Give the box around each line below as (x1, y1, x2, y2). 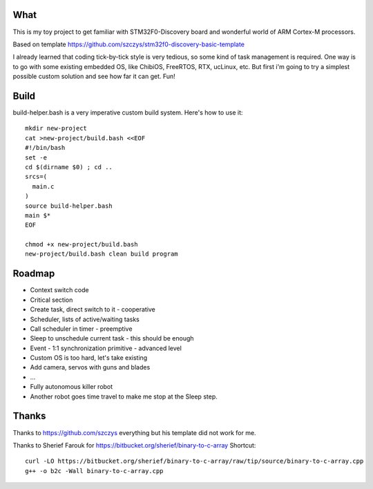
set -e (25, 153, 48, 162)
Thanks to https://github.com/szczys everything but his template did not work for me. (12, 428, 256, 437)
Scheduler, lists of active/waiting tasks (30, 315, 140, 323)
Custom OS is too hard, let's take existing (30, 354, 148, 362)
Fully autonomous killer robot (30, 383, 113, 391)
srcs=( (25, 173, 48, 181)
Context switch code (30, 286, 89, 294)
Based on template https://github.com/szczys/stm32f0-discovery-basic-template (12, 40, 245, 48)
